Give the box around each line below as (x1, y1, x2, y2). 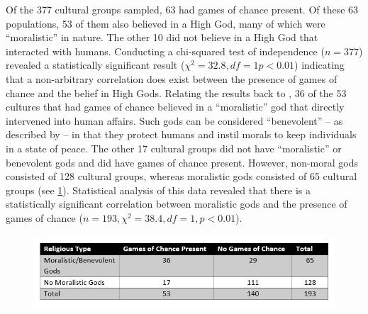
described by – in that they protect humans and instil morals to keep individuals (6, 127, 357, 142)
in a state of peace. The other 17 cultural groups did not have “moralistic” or (6, 140, 342, 155)
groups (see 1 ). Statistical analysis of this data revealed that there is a (6, 182, 311, 197)
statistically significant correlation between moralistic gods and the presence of (6, 196, 347, 211)
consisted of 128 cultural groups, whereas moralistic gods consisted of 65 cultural (6, 169, 357, 184)
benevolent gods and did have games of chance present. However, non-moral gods (6, 155, 358, 169)
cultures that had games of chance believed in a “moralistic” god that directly (6, 99, 345, 114)
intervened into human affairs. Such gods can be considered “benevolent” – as (6, 113, 343, 128)
